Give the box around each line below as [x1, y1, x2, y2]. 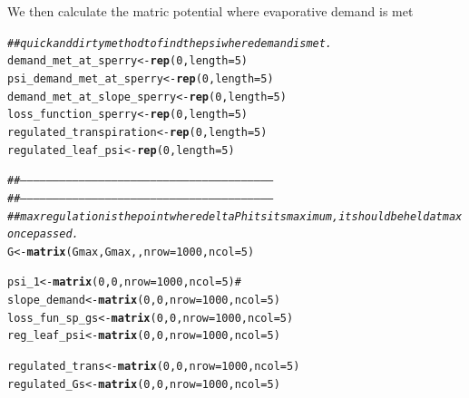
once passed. [7, 228, 79, 241]
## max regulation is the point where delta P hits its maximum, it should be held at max [7, 209, 463, 223]
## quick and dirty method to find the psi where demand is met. [7, 36, 333, 50]
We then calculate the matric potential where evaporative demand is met [7, 2, 414, 20]
